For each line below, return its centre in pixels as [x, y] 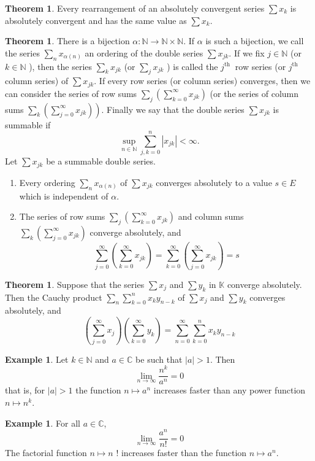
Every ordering [47, 182]
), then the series [61, 66]
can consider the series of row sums [71, 93]
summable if [28, 124]
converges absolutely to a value [214, 182]
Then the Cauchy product [54, 297]
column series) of [37, 81]
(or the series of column [254, 93]
